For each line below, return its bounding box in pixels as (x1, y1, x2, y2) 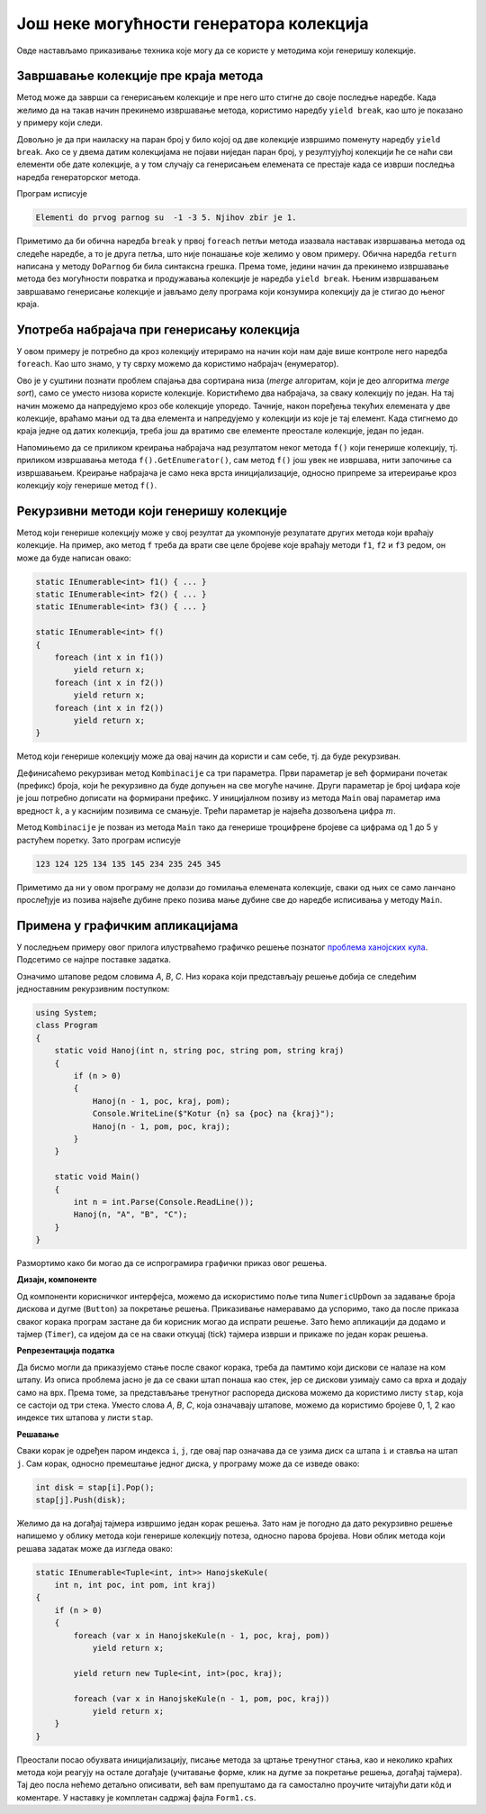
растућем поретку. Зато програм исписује (16, 834, 182, 845)
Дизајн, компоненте (16, 1274, 98, 1285)
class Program (35, 1020, 98, 1031)
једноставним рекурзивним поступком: (16, 983, 170, 995)
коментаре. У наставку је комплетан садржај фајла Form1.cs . (16, 1791, 256, 1802)
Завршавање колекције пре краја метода (16, 68, 264, 84)
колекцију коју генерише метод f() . (16, 479, 157, 490)
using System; (35, 1007, 98, 1018)
